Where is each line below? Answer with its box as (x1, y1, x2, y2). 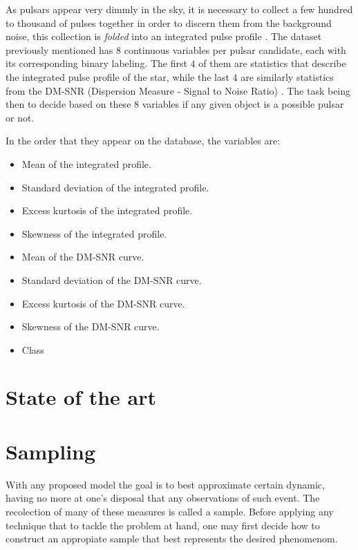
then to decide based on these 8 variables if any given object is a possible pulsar (6, 97, 344, 111)
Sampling (6, 437, 96, 465)
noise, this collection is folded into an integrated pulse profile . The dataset (6, 29, 322, 44)
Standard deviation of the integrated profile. (21, 180, 209, 194)
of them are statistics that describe (198, 56, 346, 70)
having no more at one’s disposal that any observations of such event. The (6, 491, 320, 505)
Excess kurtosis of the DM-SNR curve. (21, 296, 185, 310)
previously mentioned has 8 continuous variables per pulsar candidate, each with (6, 42, 346, 57)
